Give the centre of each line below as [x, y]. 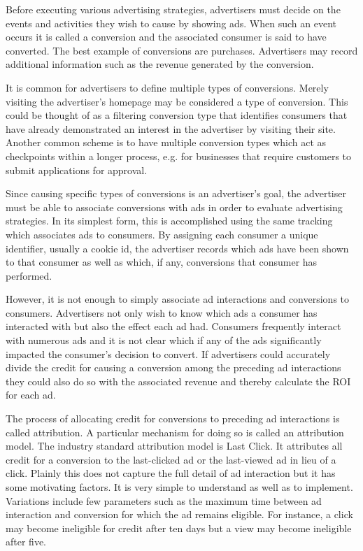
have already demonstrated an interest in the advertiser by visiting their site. [171, 128]
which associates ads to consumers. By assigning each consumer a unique [162, 234]
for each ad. [31, 395]
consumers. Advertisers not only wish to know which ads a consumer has [162, 312]
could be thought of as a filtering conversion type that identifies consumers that [177, 115]
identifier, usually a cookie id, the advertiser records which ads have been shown [177, 248]
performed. [29, 275]
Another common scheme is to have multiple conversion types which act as [166, 142]
